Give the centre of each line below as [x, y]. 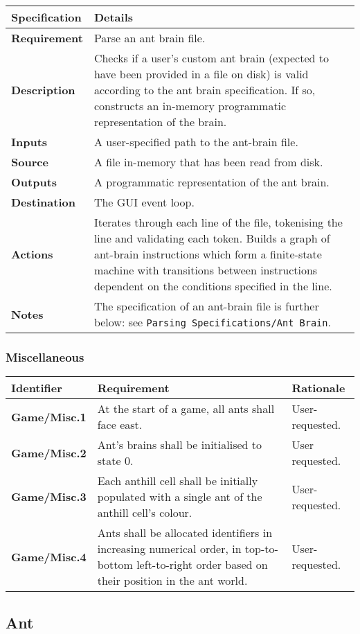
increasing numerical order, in [169, 549]
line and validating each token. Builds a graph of [212, 238]
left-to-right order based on [202, 565]
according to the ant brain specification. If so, [205, 90]
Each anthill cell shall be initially [178, 481]
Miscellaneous [45, 356]
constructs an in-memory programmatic [190, 106]
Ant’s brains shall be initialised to [180, 445]
